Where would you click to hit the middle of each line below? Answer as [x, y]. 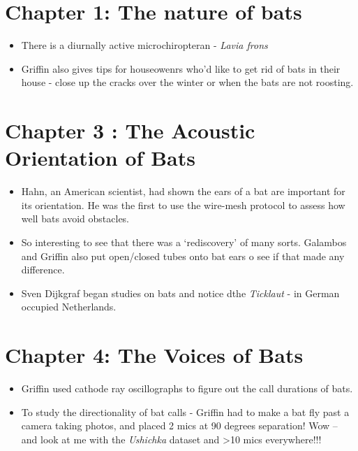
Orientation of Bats [100, 158]
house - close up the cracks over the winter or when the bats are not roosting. [187, 82]
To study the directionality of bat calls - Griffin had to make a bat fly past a [185, 411]
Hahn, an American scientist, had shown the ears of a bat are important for [183, 191]
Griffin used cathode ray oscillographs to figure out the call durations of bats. [187, 388]
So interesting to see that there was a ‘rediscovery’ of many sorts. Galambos [184, 242]
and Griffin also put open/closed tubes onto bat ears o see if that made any [183, 256]
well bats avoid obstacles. [75, 219]
